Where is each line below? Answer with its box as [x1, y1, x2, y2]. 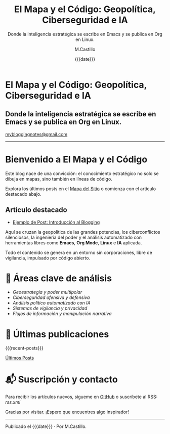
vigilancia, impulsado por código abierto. [5, 254, 90, 261]
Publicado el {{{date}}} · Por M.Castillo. [5, 423, 87, 429]
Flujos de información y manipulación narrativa [12, 311, 112, 317]
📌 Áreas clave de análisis [5, 272, 112, 284]
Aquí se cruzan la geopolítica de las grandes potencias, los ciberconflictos [5, 229, 160, 235]
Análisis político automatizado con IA [12, 300, 91, 306]
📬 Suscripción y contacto [5, 373, 118, 385]
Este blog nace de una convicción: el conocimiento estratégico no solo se [5, 170, 159, 177]
